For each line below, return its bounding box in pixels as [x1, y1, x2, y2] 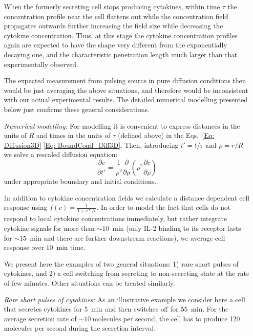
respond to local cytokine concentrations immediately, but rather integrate [4, 213, 227, 224]
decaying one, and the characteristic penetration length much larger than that [4, 49, 237, 59]
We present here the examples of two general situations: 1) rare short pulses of [4, 258, 239, 269]
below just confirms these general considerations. [4, 104, 149, 114]
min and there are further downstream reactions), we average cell [30, 232, 225, 243]
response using [4, 202, 47, 212]
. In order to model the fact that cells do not [96, 202, 231, 212]
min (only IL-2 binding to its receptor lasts [112, 223, 241, 233]
